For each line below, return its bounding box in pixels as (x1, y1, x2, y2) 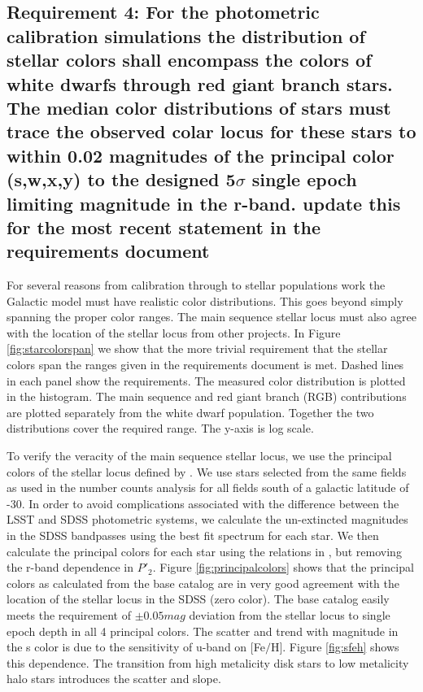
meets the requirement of (7, 606, 131, 623)
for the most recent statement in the (7, 214, 321, 239)
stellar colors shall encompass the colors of (7, 47, 372, 72)
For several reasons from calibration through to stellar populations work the (7, 276, 386, 294)
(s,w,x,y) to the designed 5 (7, 167, 236, 192)
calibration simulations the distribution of (7, 23, 365, 48)
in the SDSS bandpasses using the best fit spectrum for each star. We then (7, 527, 379, 544)
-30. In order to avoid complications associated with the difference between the (7, 494, 399, 511)
